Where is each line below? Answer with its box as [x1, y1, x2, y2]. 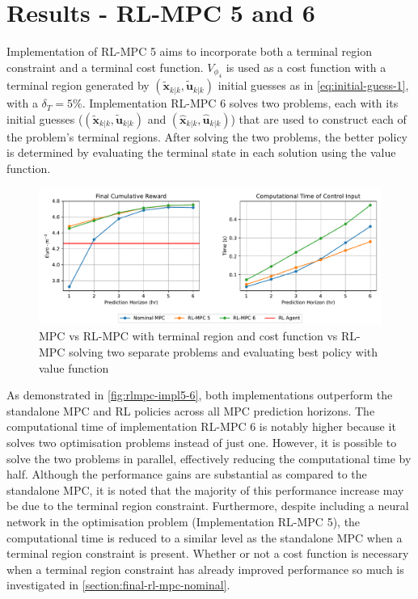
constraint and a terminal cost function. [6, 58, 204, 75]
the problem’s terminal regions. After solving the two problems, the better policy [6, 128, 407, 145]
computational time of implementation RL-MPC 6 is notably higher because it [6, 418, 396, 435]
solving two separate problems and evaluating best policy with [69, 344, 378, 361]
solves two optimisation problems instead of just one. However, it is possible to [6, 434, 397, 450]
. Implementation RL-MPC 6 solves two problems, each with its [82, 95, 399, 112]
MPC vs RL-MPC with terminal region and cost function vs [39, 327, 338, 344]
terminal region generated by [6, 77, 150, 94]
